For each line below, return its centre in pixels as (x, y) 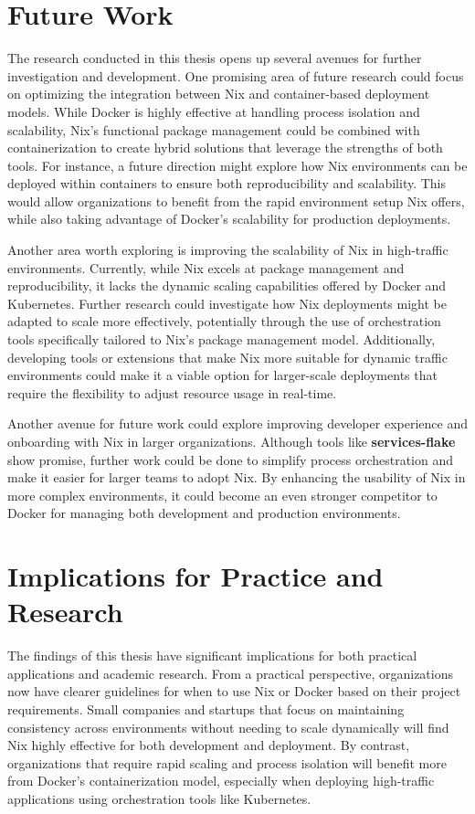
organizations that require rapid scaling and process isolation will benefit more (227, 762)
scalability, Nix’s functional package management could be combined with (214, 129)
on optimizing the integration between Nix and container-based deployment (219, 94)
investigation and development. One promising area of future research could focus (236, 75)
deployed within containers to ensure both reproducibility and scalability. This (227, 183)
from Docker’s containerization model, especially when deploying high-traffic (221, 781)
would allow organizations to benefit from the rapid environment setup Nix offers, (236, 201)
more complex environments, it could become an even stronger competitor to (222, 495)
